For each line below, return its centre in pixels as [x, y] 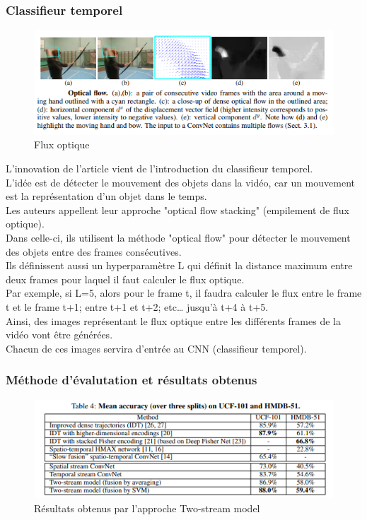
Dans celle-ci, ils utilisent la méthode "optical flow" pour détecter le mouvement [178, 237]
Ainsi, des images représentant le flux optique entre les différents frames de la [173, 320]
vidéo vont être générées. [59, 335]
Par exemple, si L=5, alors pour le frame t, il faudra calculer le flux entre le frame [184, 293]
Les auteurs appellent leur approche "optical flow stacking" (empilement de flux [177, 209]
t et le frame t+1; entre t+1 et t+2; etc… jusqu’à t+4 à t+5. [137, 306]
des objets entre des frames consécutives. [94, 251]
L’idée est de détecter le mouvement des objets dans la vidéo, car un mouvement [181, 182]
